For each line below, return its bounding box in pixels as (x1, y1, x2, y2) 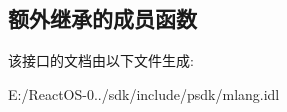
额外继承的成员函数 (8, 3, 197, 34)
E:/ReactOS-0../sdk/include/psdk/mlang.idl (8, 83, 280, 104)
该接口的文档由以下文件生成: (8, 50, 194, 71)
